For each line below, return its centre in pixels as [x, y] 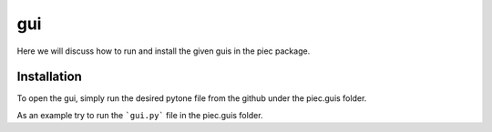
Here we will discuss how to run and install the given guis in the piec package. [164, 51]
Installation [49, 77]
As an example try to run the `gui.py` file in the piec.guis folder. [140, 115]
